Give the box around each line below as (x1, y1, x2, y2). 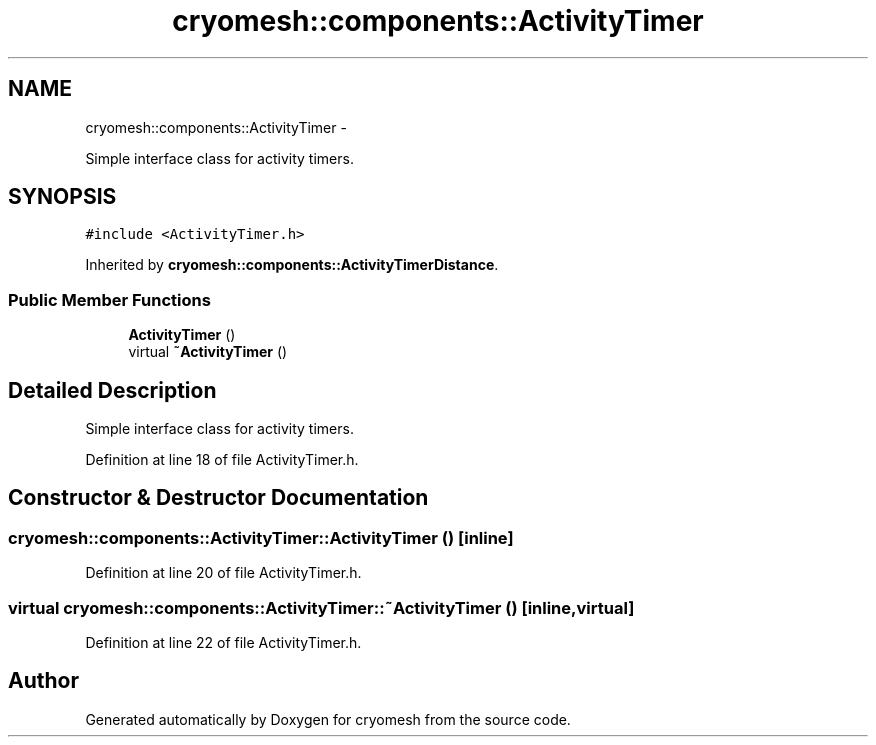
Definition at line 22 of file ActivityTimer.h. (85, 634, 362, 651)
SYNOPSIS (8, 184, 117, 210)
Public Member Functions (8, 289, 211, 310)
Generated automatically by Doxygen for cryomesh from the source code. (85, 710, 571, 728)
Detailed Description (8, 377, 217, 403)
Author (8, 668, 79, 694)
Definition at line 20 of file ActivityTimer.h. (85, 564, 362, 582)
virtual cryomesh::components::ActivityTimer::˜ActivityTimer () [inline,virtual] (8, 597, 635, 618)
